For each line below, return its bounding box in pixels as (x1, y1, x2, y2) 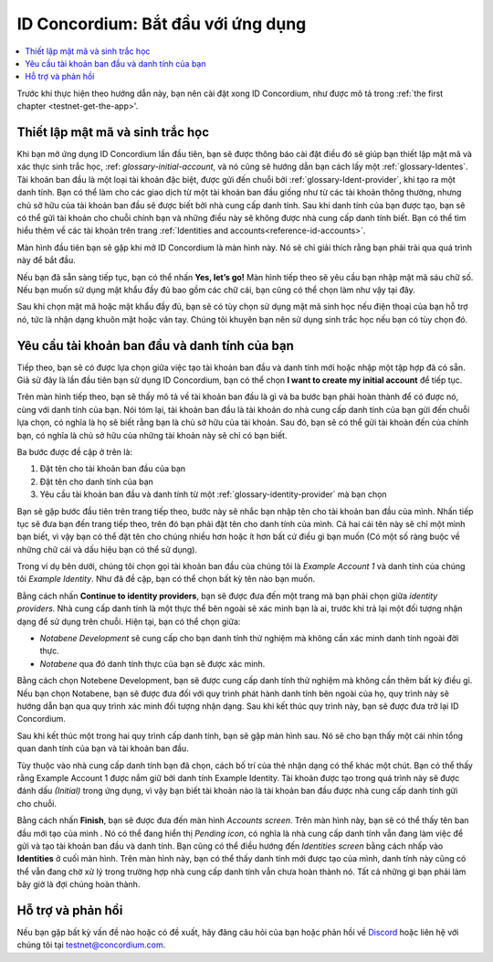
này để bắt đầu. (16, 255, 77, 266)
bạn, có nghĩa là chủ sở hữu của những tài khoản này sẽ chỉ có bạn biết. (16, 429, 288, 440)
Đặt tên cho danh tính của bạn (39, 476, 154, 487)
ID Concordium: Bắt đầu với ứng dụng (16, 14, 307, 34)
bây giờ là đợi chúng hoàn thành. (16, 879, 141, 890)
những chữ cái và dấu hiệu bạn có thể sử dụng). (16, 544, 198, 555)
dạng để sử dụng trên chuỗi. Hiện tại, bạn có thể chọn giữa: (16, 616, 241, 627)
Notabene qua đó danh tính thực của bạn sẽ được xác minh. (39, 658, 266, 669)
